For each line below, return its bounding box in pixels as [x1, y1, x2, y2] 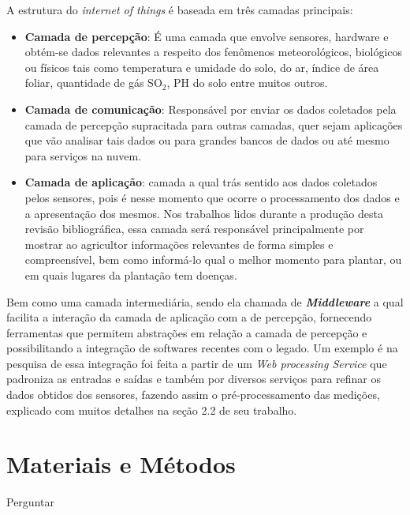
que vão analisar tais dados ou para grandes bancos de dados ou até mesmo [24, 132, 389, 148]
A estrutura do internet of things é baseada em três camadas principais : [6, 2, 353, 17]
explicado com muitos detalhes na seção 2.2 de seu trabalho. [6, 401, 297, 418]
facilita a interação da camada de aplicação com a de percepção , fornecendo [6, 309, 372, 325]
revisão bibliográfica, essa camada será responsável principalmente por [24, 220, 364, 237]
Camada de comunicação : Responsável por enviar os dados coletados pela [24, 100, 397, 117]
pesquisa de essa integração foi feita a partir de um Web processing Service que [6, 355, 387, 371]
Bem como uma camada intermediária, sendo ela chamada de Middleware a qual [6, 293, 404, 310]
